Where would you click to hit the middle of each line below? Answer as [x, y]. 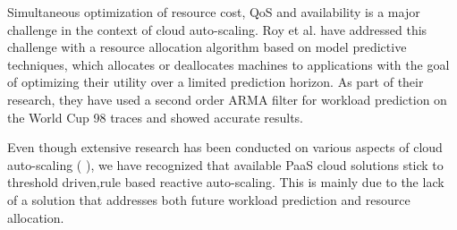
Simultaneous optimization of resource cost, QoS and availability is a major [214, 12]
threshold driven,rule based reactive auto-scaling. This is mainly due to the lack [226, 182]
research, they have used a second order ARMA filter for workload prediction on [227, 99]
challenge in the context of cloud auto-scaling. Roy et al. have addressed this [217, 29]
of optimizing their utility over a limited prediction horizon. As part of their [216, 82]
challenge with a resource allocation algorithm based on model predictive [207, 47]
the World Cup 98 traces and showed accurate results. [156, 117]
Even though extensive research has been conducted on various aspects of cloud [225, 147]
